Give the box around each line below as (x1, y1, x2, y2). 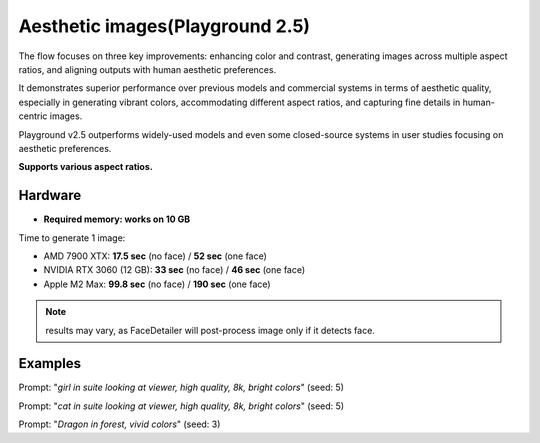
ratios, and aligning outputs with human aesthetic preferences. (18, 63, 277, 75)
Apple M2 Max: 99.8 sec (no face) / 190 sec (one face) (43, 278, 271, 290)
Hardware (18, 187, 82, 204)
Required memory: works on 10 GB (43, 213, 191, 225)
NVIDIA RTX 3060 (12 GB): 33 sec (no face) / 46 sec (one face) (43, 264, 306, 276)
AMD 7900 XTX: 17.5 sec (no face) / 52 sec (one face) (43, 250, 267, 262)
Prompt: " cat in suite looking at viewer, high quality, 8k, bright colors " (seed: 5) (18, 400, 345, 412)
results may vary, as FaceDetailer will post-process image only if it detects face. (45, 324, 375, 336)
